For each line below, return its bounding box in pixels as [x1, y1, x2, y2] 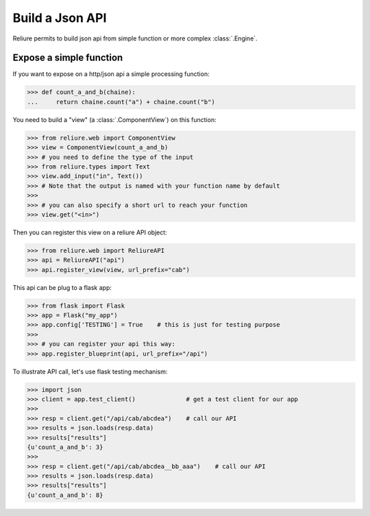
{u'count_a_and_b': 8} [27, 491, 103, 499]
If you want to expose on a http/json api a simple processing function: [12, 70, 210, 78]
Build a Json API [12, 10, 107, 25]
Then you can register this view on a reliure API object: [12, 228, 167, 236]
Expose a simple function [12, 52, 123, 64]
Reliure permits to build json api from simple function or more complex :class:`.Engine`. [12, 34, 258, 42]
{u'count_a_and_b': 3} [27, 443, 103, 451]
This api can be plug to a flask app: [12, 283, 112, 291]
